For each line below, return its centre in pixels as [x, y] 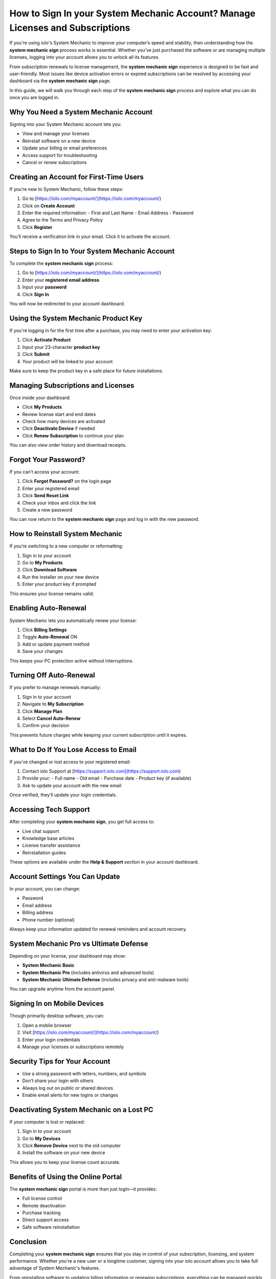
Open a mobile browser [47, 1025]
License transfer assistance [51, 845]
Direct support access [45, 1220]
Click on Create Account [49, 206]
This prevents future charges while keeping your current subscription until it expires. [98, 735]
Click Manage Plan [42, 711]
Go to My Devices [41, 1138]
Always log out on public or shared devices [68, 1088]
